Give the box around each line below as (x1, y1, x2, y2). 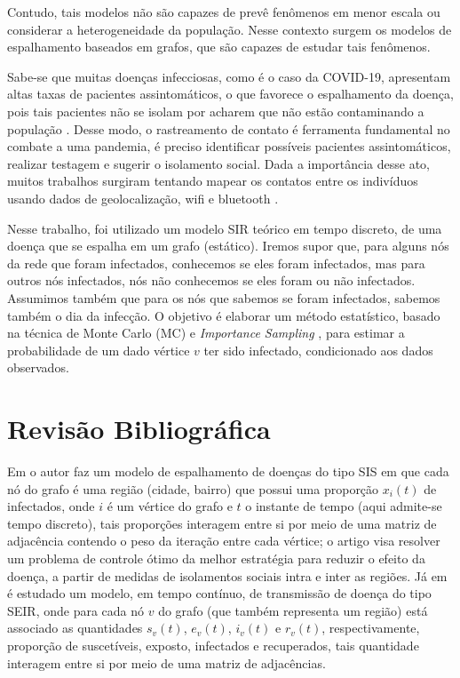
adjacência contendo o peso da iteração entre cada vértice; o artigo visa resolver (7, 531, 440, 550)
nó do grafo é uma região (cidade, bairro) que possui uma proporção (7, 479, 379, 498)
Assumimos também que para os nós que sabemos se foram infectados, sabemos (7, 288, 440, 307)
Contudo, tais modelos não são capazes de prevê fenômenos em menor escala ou (7, 3, 440, 20)
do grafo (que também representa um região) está (158, 601, 428, 619)
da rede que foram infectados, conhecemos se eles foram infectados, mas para (7, 253, 425, 272)
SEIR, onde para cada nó (7, 601, 145, 619)
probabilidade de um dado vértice (7, 340, 190, 359)
